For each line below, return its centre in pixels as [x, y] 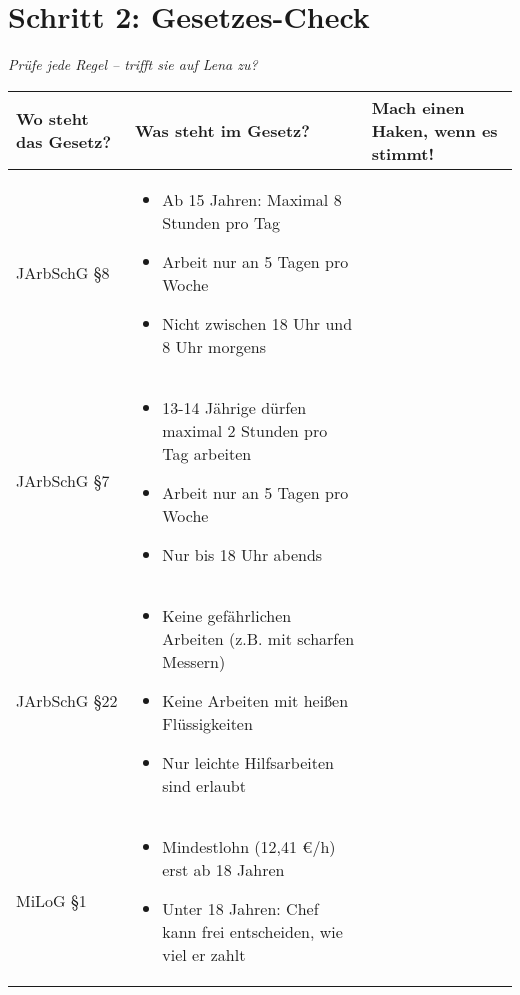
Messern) [194, 661]
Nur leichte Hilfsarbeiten [248, 762]
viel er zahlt [204, 954]
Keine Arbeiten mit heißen [255, 700]
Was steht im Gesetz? [222, 130]
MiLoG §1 [51, 900]
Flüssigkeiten [207, 723]
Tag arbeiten [207, 453]
